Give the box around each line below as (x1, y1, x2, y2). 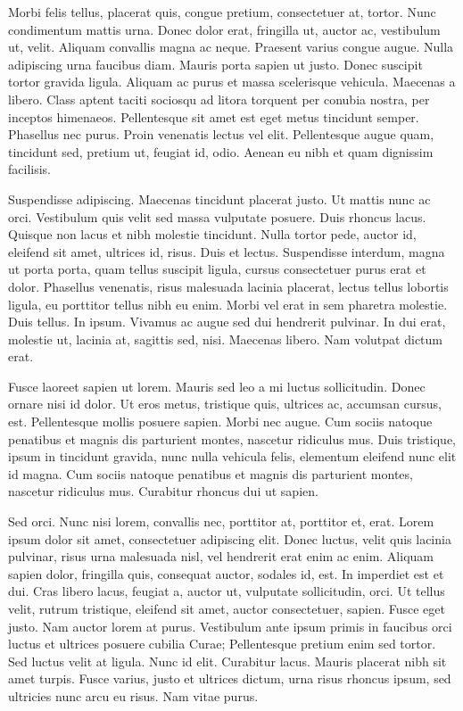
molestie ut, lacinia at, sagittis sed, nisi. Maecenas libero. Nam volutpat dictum (8, 329, 442, 348)
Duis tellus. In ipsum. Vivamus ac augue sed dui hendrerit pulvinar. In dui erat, (8, 312, 446, 331)
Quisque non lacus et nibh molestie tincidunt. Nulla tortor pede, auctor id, (8, 225, 417, 244)
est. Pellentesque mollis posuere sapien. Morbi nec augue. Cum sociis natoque (8, 412, 433, 431)
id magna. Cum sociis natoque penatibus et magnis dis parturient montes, (8, 464, 413, 483)
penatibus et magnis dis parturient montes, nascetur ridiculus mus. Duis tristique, (8, 429, 456, 448)
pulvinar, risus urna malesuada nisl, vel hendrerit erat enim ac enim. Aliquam (8, 547, 434, 566)
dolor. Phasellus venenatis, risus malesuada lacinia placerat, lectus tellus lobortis (8, 277, 449, 295)
